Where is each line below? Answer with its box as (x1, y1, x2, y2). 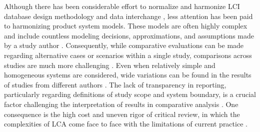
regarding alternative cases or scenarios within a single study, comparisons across (4, 49, 252, 60)
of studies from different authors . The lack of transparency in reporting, (4, 79, 226, 89)
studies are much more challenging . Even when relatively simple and (4, 59, 215, 70)
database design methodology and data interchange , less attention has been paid (4, 10, 253, 21)
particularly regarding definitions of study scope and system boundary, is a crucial (4, 89, 256, 99)
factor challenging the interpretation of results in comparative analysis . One (4, 98, 238, 109)
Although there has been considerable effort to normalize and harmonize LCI (4, 1, 240, 11)
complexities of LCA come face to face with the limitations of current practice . (4, 118, 247, 129)
